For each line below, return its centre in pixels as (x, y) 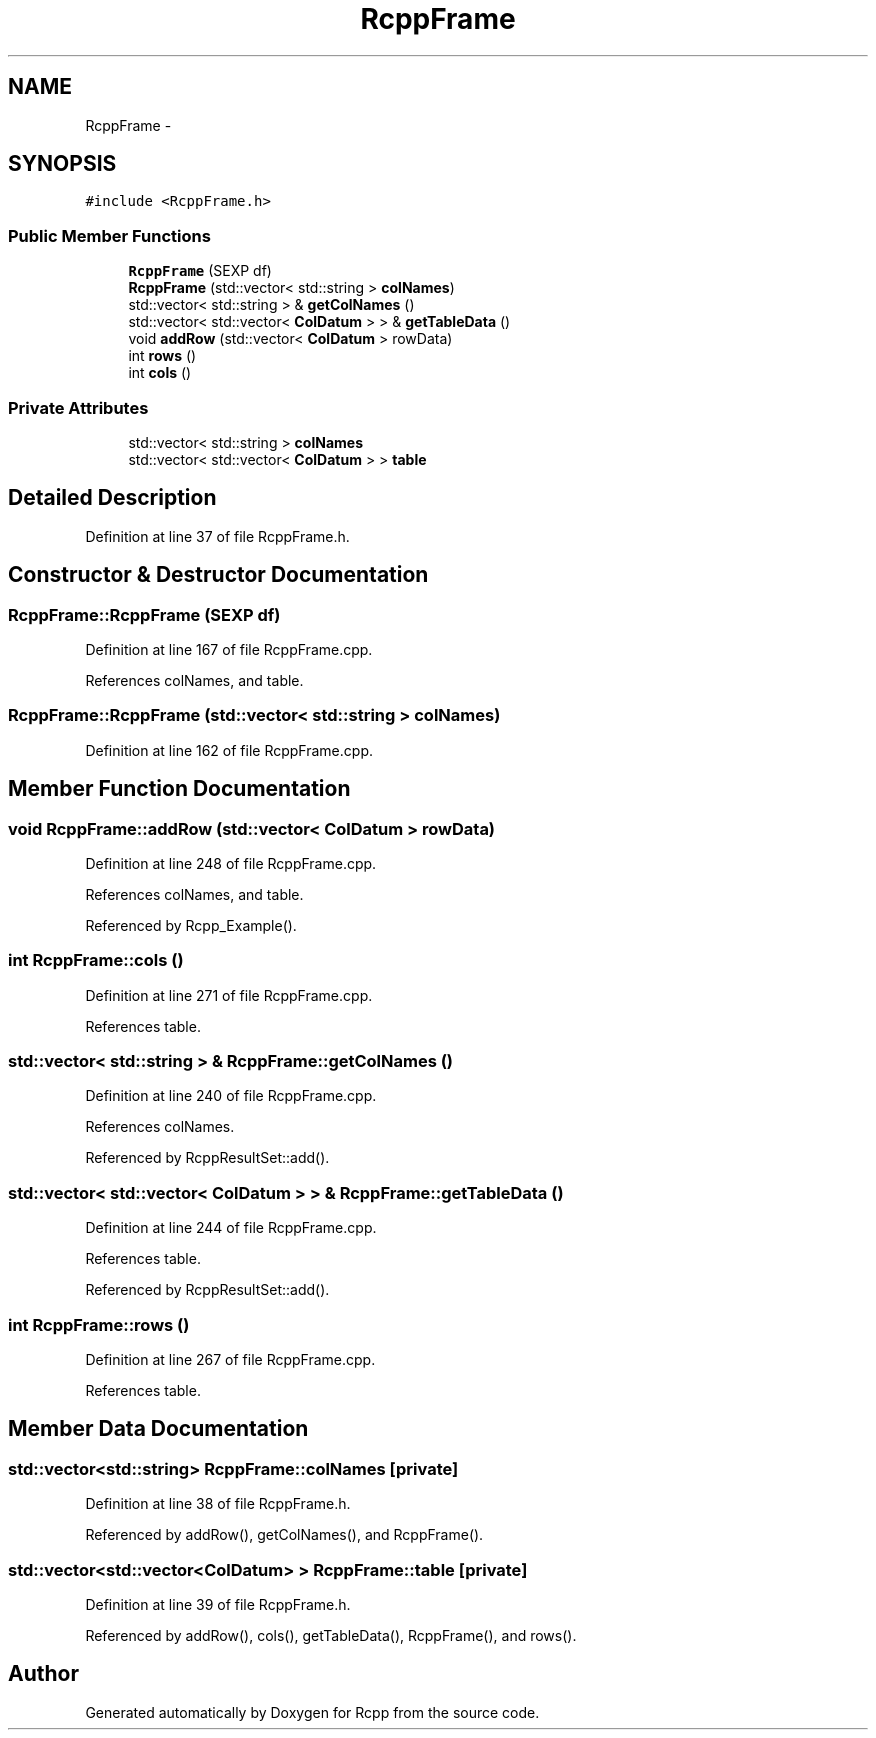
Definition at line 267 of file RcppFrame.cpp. (230, 1359)
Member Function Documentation (179, 789)
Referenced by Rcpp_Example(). (191, 925)
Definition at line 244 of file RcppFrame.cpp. (231, 1228)
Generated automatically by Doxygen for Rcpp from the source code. (312, 1712)
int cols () (160, 373)
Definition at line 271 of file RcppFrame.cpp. (229, 995)
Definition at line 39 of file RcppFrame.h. (218, 1604)
